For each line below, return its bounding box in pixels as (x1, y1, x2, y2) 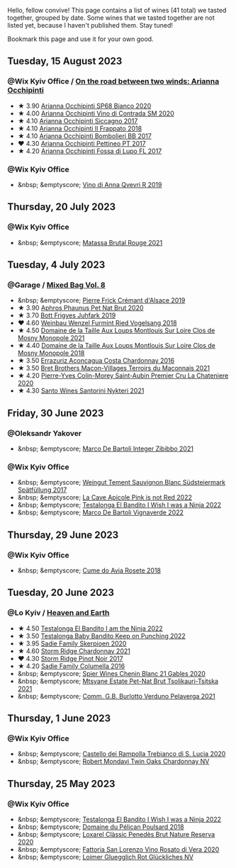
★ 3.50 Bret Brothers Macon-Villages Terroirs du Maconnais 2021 (17, 364, 210, 373)
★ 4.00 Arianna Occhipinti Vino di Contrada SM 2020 (17, 109, 175, 118)
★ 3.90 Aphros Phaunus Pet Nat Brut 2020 (17, 304, 144, 312)
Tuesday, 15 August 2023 (7, 55, 123, 67)
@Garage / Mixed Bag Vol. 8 (7, 280, 106, 290)
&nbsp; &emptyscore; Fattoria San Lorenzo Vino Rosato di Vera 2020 (17, 845, 220, 854)
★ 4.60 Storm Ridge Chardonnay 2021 (17, 646, 131, 655)
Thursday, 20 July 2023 (7, 201, 116, 213)
